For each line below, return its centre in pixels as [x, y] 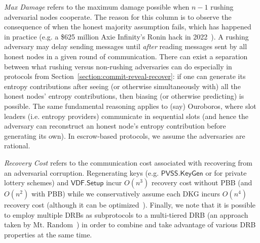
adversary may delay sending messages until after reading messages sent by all [126, 46]
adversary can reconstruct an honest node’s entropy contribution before [115, 126]
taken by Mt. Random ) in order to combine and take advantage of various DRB [130, 225]
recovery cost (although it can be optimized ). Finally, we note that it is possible [130, 205]
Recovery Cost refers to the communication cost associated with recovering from [128, 162]
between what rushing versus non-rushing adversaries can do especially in [118, 66]
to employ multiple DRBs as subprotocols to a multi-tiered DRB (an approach [126, 214]
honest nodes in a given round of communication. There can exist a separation [126, 56]
